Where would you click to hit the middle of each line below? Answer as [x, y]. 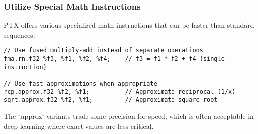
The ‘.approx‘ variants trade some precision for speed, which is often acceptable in [129, 116]
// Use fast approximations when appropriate [81, 84]
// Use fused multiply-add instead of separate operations [104, 51]
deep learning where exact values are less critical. [79, 125]
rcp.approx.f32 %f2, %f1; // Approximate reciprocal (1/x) [120, 92]
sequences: [20, 34]
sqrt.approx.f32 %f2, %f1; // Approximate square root [111, 100]
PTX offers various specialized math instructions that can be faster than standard [129, 25]
